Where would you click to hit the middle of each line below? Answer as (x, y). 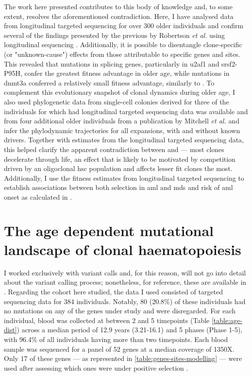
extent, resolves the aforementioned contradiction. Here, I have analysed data (119, 16)
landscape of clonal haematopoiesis (123, 249)
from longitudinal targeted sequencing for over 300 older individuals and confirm (124, 26)
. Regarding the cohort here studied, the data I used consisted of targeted (113, 291)
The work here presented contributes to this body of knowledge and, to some (118, 6)
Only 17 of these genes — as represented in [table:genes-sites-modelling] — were (123, 358)
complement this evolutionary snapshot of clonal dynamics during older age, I (120, 92)
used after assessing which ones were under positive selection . (96, 367)
